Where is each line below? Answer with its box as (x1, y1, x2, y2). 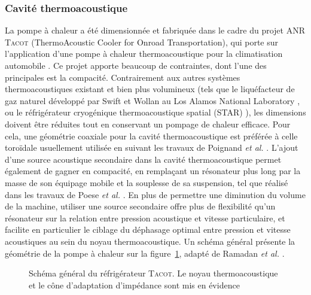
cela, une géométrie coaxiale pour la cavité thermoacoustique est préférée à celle (5, 129, 298, 142)
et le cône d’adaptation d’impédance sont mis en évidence (29, 278, 240, 291)
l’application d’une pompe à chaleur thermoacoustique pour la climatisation (5, 47, 283, 60)
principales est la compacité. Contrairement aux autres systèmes (5, 71, 240, 83)
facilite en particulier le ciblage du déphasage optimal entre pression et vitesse (5, 223, 291, 236)
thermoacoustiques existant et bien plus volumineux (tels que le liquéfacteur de (5, 83, 295, 95)
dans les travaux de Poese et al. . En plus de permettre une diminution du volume (5, 188, 306, 200)
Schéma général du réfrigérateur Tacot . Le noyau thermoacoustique (29, 267, 278, 279)
